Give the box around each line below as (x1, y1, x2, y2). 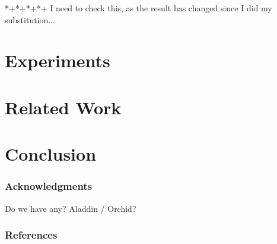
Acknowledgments (5, 179, 93, 193)
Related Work (5, 95, 122, 119)
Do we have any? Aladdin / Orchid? (5, 202, 136, 214)
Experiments (5, 48, 110, 73)
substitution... (5, 13, 55, 26)
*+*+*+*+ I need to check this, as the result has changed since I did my (5, 2, 272, 14)
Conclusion (5, 142, 97, 166)
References (5, 227, 58, 242)
